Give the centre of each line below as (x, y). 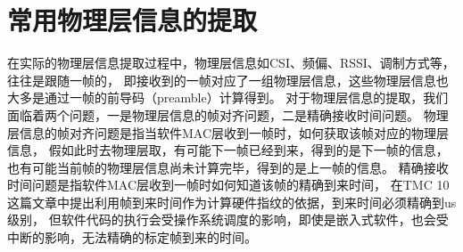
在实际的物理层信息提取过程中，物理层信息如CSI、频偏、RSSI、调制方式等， (231, 63)
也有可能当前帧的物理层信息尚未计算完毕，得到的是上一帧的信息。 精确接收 (228, 167)
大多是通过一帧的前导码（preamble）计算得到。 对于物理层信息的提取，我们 (228, 98)
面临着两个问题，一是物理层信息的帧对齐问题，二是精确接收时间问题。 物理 (228, 114)
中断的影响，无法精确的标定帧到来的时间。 (132, 237)
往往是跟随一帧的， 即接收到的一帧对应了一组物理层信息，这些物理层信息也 (228, 80)
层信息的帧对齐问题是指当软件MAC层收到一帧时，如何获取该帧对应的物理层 (228, 132)
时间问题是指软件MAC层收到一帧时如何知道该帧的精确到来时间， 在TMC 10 (228, 185)
